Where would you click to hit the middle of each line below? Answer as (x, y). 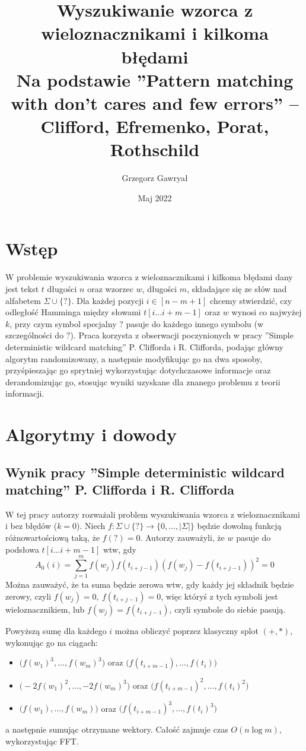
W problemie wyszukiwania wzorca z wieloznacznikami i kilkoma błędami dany (149, 277)
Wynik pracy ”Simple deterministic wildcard (145, 472)
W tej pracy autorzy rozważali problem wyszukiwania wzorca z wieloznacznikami (153, 514)
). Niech (91, 526)
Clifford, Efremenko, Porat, (155, 126)
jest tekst (22, 288)
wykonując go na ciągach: (52, 642)
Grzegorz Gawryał (155, 178)
